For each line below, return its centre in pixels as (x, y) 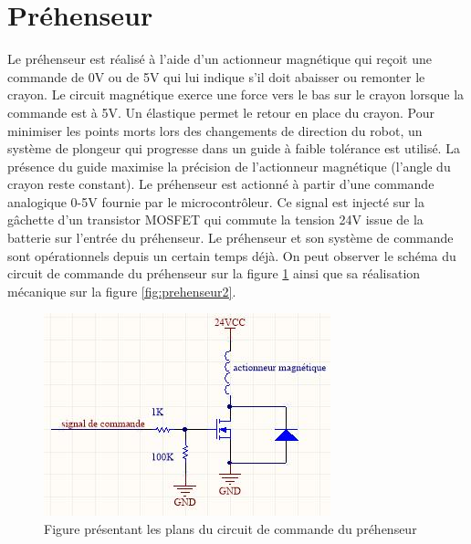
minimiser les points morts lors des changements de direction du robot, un (215, 130)
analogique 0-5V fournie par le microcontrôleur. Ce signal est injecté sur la (216, 201)
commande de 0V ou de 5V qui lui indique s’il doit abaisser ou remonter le (216, 76)
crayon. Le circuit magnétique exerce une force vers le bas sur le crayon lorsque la (236, 94)
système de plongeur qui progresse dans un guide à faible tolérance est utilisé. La (234, 148)
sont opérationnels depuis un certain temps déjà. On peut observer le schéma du (232, 255)
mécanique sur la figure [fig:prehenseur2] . (122, 291)
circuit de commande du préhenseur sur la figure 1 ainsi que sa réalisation (214, 273)
